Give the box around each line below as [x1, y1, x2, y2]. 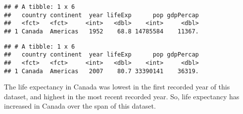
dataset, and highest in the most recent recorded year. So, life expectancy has [4, 91, 240, 101]
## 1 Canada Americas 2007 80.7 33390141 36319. [4, 67, 199, 75]
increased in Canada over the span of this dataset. [4, 101, 156, 111]
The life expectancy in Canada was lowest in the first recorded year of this [4, 82, 230, 92]
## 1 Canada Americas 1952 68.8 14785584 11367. [4, 28, 199, 35]
